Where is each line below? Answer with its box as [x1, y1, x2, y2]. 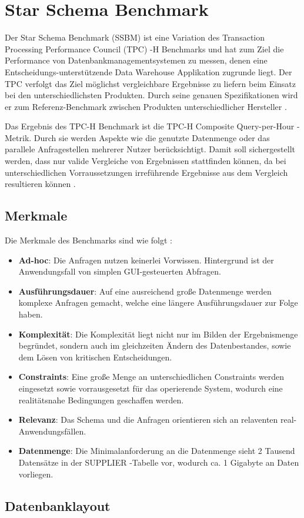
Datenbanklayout [5, 496, 111, 514]
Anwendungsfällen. [18, 425, 86, 437]
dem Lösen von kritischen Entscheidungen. [18, 350, 172, 363]
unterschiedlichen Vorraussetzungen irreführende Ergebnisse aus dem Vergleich [5, 166, 288, 178]
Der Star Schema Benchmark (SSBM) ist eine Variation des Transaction [5, 31, 265, 44]
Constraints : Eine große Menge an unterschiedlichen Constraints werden [18, 370, 285, 383]
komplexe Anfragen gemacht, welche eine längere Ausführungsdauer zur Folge [18, 296, 298, 309]
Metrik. [5, 131, 32, 143]
